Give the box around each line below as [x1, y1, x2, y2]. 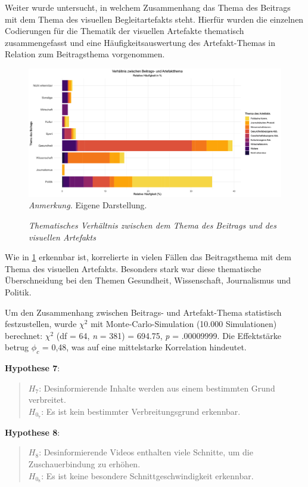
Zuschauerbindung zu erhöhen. [28, 458, 141, 470]
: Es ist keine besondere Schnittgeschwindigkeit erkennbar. [41, 469, 254, 482]
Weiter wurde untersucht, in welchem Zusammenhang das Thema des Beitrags [5, 1, 291, 13]
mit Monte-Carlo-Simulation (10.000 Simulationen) [91, 318, 277, 330]
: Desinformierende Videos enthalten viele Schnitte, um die [39, 446, 253, 458]
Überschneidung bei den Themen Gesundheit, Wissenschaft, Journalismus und [5, 274, 291, 286]
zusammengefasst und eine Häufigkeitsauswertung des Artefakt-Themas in [5, 36, 276, 48]
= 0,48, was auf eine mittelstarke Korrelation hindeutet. [42, 341, 247, 353]
